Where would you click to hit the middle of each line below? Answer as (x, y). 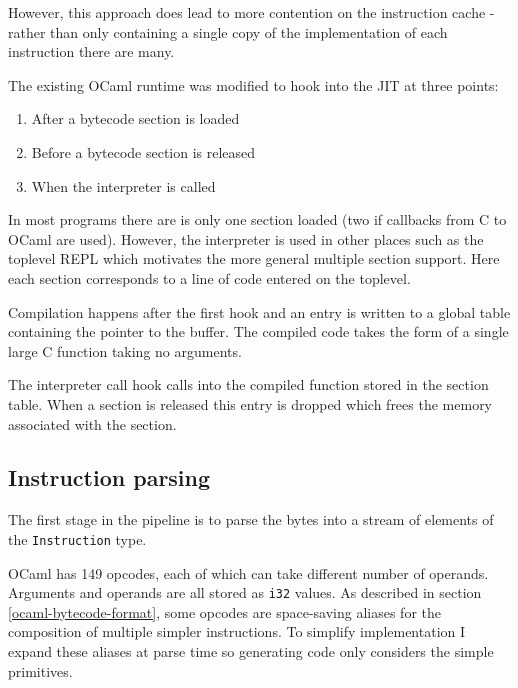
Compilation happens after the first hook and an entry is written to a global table (259, 311)
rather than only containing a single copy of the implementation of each (228, 31)
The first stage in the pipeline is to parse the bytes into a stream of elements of (251, 519)
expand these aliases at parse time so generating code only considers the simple (251, 650)
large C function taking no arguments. (125, 350)
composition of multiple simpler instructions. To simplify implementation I (237, 631)
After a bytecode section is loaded (135, 118)
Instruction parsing (109, 477)
